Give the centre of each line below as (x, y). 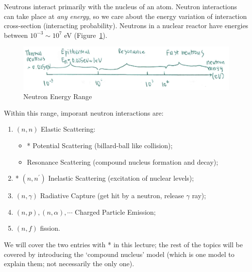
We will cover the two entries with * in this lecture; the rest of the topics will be (123, 244)
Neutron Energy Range (58, 96)
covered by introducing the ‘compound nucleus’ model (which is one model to (119, 254)
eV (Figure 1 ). (86, 35)
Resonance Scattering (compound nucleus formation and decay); (123, 161)
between (16, 35)
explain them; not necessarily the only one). (69, 263)
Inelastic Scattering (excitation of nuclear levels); (121, 178)
